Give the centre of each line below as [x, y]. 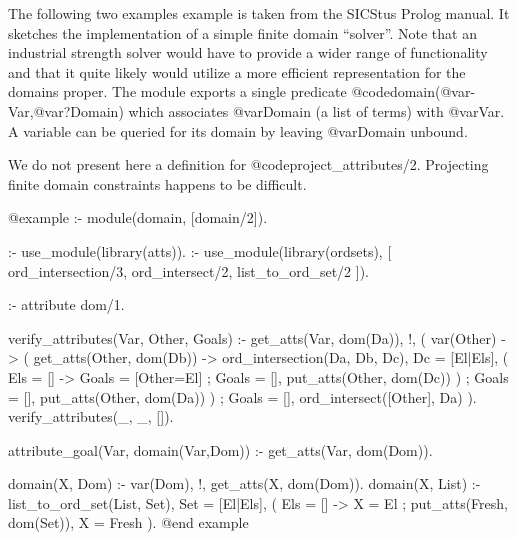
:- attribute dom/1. [66, 304]
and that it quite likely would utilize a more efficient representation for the [237, 71]
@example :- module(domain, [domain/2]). [138, 217]
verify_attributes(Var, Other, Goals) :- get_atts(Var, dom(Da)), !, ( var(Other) [252, 337]
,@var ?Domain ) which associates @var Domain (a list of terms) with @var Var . [267, 110]
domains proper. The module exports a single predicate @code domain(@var [239, 91]
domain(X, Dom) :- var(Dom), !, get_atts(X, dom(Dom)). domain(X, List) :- [244, 483]
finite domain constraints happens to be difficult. [157, 183]
